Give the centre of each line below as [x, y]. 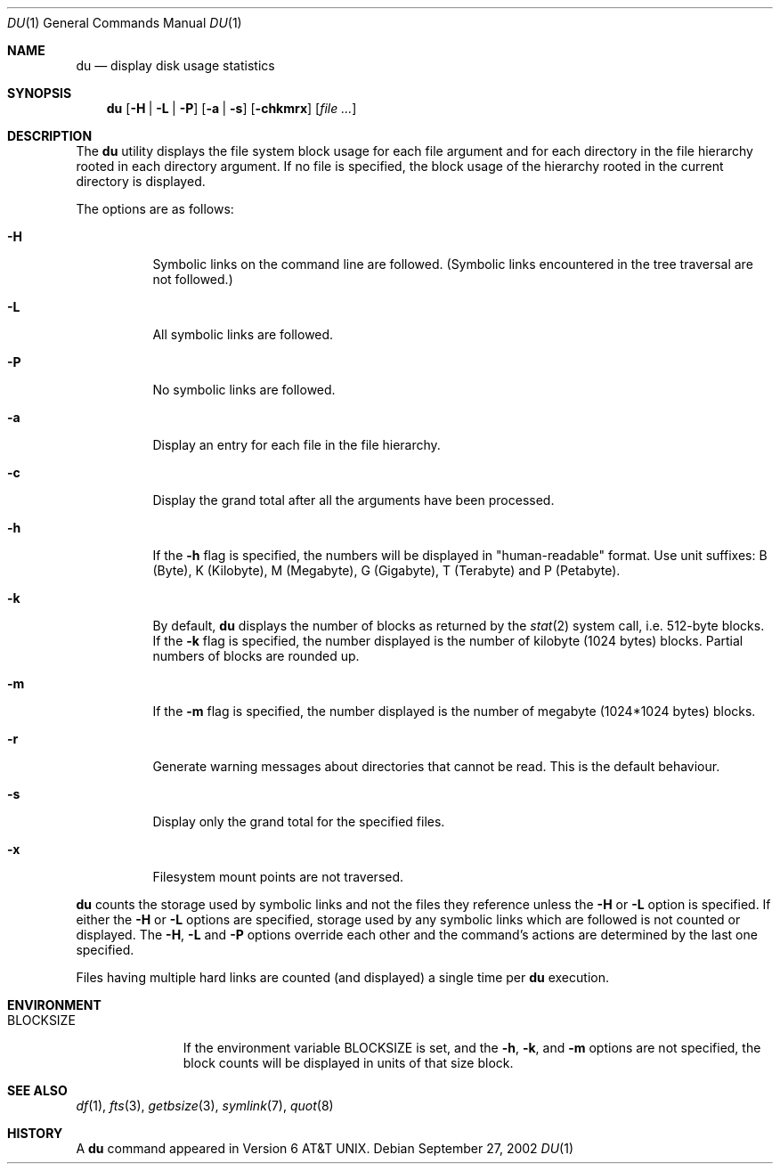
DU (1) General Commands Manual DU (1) [125, 23]
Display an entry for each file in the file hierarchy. [297, 445]
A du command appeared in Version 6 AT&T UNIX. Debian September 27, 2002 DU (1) [325, 1148]
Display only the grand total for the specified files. [299, 821]
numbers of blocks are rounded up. [256, 656]
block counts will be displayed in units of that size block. [348, 1063]
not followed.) [193, 279]
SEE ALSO [37, 1090]
